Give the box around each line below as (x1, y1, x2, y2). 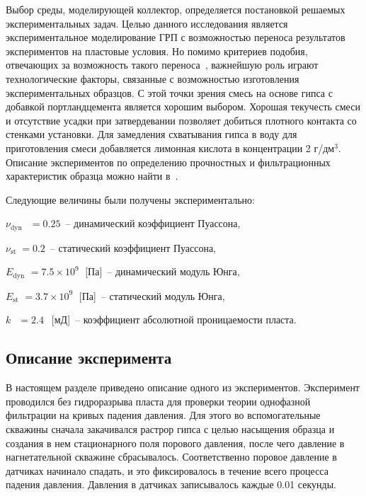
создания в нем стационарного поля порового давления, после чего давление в (6, 435, 345, 450)
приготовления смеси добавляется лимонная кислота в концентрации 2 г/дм (6, 140, 335, 155)
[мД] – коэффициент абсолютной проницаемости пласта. (51, 312, 297, 327)
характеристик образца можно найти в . (6, 168, 178, 183)
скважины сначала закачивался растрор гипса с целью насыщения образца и (6, 421, 335, 436)
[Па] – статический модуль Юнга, (79, 288, 225, 303)
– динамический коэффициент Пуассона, (65, 216, 241, 231)
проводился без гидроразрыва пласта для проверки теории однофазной (6, 393, 311, 408)
